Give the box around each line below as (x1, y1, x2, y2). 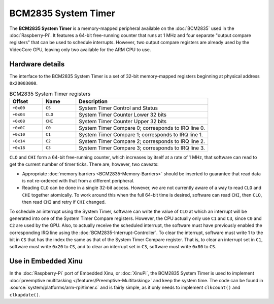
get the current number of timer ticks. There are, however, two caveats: (9, 161, 159, 167)
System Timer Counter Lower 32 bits (79, 111, 167, 118)
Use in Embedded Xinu (9, 257, 83, 265)
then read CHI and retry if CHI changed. (22, 199, 106, 205)
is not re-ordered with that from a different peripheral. (22, 177, 134, 183)
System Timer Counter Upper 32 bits (79, 118, 167, 125)
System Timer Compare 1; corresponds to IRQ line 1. (79, 131, 203, 138)
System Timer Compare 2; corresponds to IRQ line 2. (79, 137, 205, 144)
